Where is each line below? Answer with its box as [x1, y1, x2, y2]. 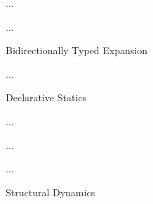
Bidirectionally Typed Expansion [6, 43, 147, 58]
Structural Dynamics [6, 184, 95, 199]
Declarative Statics [6, 90, 87, 105]
